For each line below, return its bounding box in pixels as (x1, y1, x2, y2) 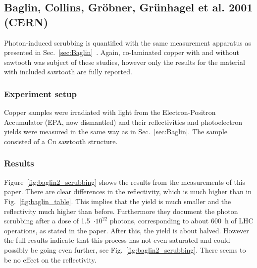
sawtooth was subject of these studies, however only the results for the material (4, 56, 245, 67)
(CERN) (4, 14, 49, 29)
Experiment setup (4, 87, 77, 100)
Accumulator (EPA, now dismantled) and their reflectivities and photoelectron (4, 116, 243, 127)
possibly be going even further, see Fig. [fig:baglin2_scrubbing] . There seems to (4, 244, 246, 255)
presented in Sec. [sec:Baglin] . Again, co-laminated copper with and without (4, 47, 239, 57)
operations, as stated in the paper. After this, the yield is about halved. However (4, 225, 249, 235)
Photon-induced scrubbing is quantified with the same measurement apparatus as (4, 37, 251, 48)
